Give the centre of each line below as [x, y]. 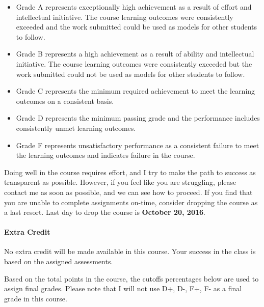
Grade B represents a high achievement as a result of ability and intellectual [135, 54]
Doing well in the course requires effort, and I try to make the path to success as [130, 172]
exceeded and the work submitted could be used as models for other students [137, 27]
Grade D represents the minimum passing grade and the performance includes [138, 118]
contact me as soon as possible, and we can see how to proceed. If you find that [128, 192]
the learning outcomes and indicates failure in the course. [105, 155]
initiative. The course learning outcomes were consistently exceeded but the [134, 63]
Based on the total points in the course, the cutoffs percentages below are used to [131, 278]
